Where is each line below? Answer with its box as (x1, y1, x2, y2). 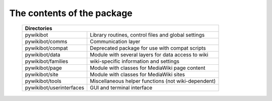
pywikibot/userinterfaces (25, 84, 85, 91)
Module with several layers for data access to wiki (90, 51, 209, 58)
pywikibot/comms (25, 38, 67, 45)
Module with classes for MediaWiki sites (90, 71, 185, 78)
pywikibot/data (25, 51, 60, 58)
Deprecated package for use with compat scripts (90, 44, 206, 51)
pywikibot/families (25, 58, 69, 65)
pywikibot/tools (25, 77, 61, 84)
